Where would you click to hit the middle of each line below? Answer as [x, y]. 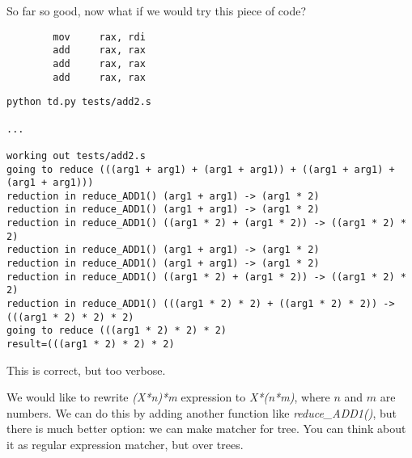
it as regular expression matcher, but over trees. [125, 445]
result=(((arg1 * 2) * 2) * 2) [91, 345]
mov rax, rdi [99, 37]
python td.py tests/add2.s [79, 102]
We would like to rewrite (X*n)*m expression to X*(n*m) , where [168, 397]
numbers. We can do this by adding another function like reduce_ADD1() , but [202, 412]
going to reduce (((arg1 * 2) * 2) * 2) [117, 331]
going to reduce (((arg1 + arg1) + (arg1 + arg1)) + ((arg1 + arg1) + [201, 169]
